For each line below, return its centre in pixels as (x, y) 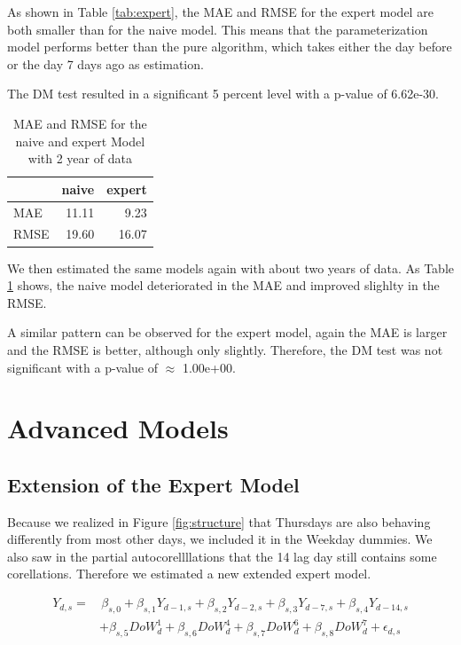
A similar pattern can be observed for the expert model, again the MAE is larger (227, 332)
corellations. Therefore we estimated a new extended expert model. (189, 574)
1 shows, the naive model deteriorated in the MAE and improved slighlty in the (223, 285)
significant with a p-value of (83, 367)
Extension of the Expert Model (153, 484)
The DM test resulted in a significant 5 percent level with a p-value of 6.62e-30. (223, 94)
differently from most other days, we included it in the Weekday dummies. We (220, 539)
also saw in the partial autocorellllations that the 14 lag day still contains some (222, 556)
